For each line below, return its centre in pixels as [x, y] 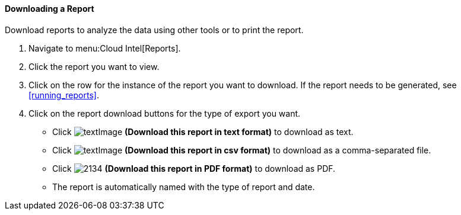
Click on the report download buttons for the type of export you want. [165, 113]
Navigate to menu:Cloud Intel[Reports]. [105, 48]
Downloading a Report [50, 9]
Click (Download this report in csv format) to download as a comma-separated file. [242, 150]
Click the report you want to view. [94, 66]
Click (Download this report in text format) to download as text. [203, 131]
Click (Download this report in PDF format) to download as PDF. [194, 168]
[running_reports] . [64, 95]
